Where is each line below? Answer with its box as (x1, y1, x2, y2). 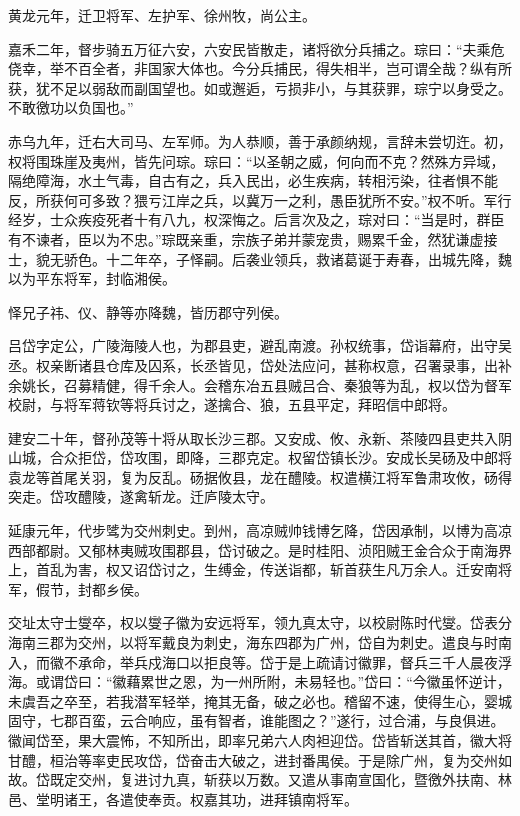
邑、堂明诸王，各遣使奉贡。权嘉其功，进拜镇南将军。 (8, 788, 358, 809)
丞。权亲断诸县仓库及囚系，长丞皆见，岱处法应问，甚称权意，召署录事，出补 (8, 354, 512, 375)
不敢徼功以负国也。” (8, 97, 134, 118)
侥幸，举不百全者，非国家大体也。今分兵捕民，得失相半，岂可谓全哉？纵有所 (8, 58, 512, 79)
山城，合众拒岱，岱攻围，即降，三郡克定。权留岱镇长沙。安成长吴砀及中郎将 (8, 447, 512, 468)
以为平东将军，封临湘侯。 (8, 268, 176, 289)
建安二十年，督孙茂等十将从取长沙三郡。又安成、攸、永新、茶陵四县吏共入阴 (8, 427, 512, 448)
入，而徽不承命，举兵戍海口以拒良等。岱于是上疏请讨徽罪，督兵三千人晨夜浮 (8, 651, 512, 672)
